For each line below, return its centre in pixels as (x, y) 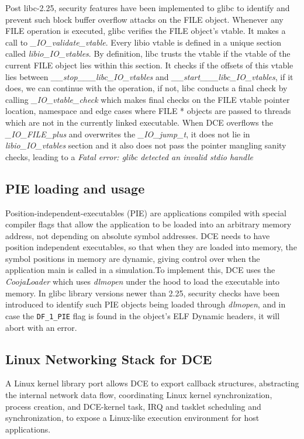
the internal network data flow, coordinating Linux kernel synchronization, (139, 394)
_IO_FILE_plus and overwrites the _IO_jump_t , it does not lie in (128, 134)
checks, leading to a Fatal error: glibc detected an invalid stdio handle (129, 156)
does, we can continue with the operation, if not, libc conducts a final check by (146, 88)
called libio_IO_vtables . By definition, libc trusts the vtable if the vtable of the (148, 53)
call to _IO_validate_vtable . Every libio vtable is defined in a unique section (143, 42)
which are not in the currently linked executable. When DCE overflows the (139, 122)
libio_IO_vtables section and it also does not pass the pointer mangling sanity (146, 145)
